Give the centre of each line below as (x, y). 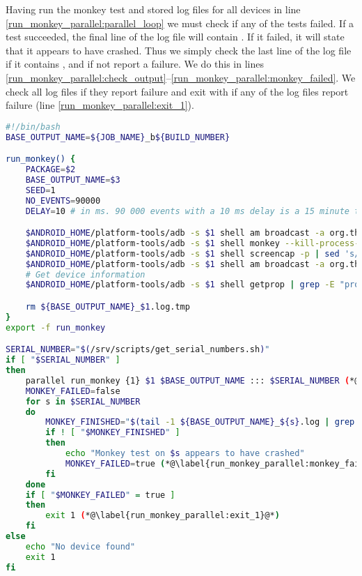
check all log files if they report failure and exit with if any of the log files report (177, 91)
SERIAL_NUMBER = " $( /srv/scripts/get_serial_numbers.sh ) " (138, 350)
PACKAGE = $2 (50, 170)
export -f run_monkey (56, 327)
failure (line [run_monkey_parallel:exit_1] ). (100, 105)
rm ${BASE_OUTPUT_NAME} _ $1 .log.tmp (108, 306)
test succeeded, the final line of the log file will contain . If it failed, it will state (175, 37)
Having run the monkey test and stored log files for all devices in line (153, 9)
